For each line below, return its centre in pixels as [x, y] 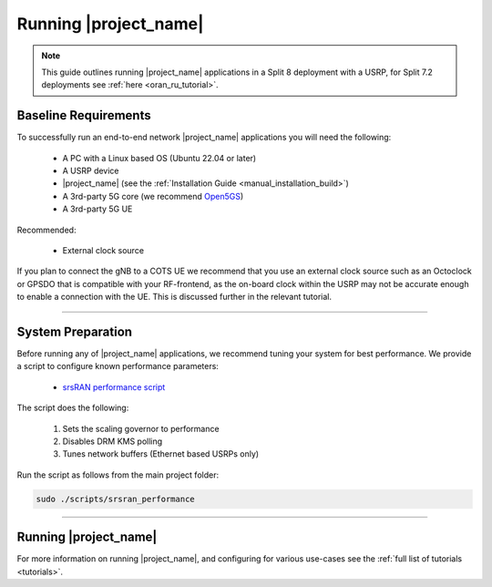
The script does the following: [73, 408]
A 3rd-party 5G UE [97, 209]
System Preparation [74, 331]
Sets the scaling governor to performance [141, 428]
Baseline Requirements [84, 115]
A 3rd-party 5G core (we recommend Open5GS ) [153, 196]
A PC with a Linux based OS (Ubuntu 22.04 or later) [159, 158]
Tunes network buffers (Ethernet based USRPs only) [161, 454]
